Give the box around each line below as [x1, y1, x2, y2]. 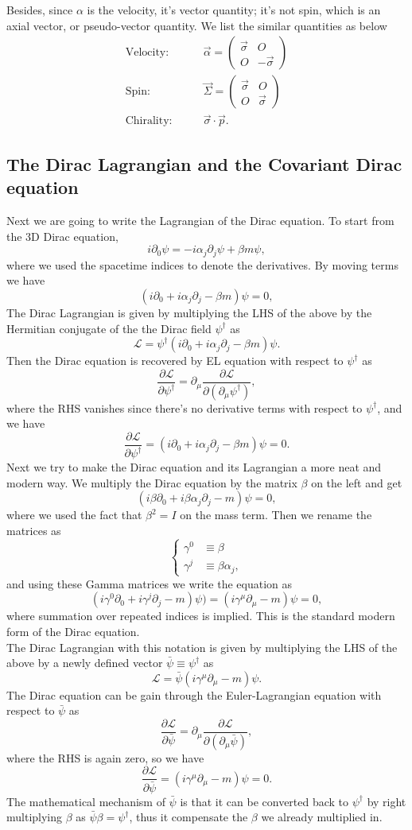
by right [367, 793, 406, 809]
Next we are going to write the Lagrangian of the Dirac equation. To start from [6, 212, 395, 229]
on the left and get [311, 474, 402, 491]
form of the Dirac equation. [6, 622, 140, 639]
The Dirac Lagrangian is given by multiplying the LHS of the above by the [6, 304, 372, 320]
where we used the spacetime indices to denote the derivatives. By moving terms [6, 256, 398, 273]
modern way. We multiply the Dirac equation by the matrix [6, 474, 297, 491]
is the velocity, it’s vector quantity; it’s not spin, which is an [87, 2, 381, 17]
